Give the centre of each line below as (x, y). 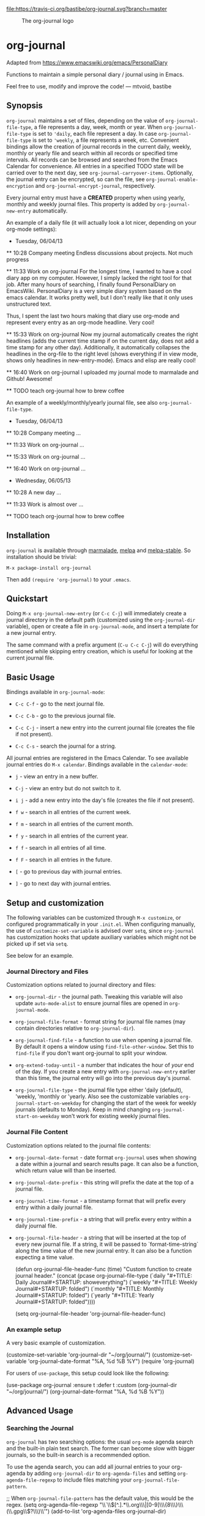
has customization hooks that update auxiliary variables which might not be (102, 937)
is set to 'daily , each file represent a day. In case (95, 133)
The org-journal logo (48, 21)
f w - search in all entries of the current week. (73, 812)
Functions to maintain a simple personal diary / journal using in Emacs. (95, 74)
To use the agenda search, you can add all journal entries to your (88, 1466)
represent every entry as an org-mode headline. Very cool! (80, 322)
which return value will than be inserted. (66, 1170)
